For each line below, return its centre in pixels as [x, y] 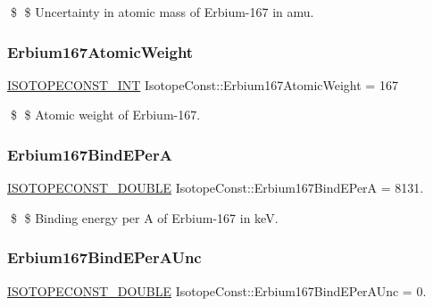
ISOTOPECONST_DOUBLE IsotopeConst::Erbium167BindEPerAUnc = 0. [217, 290]
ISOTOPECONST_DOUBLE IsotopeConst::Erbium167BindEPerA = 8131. [216, 188]
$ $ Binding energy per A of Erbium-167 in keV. [144, 217]
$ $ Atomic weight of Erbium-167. [105, 115]
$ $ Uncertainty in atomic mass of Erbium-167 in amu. [162, 12]
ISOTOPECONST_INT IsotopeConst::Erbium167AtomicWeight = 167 [203, 84]
